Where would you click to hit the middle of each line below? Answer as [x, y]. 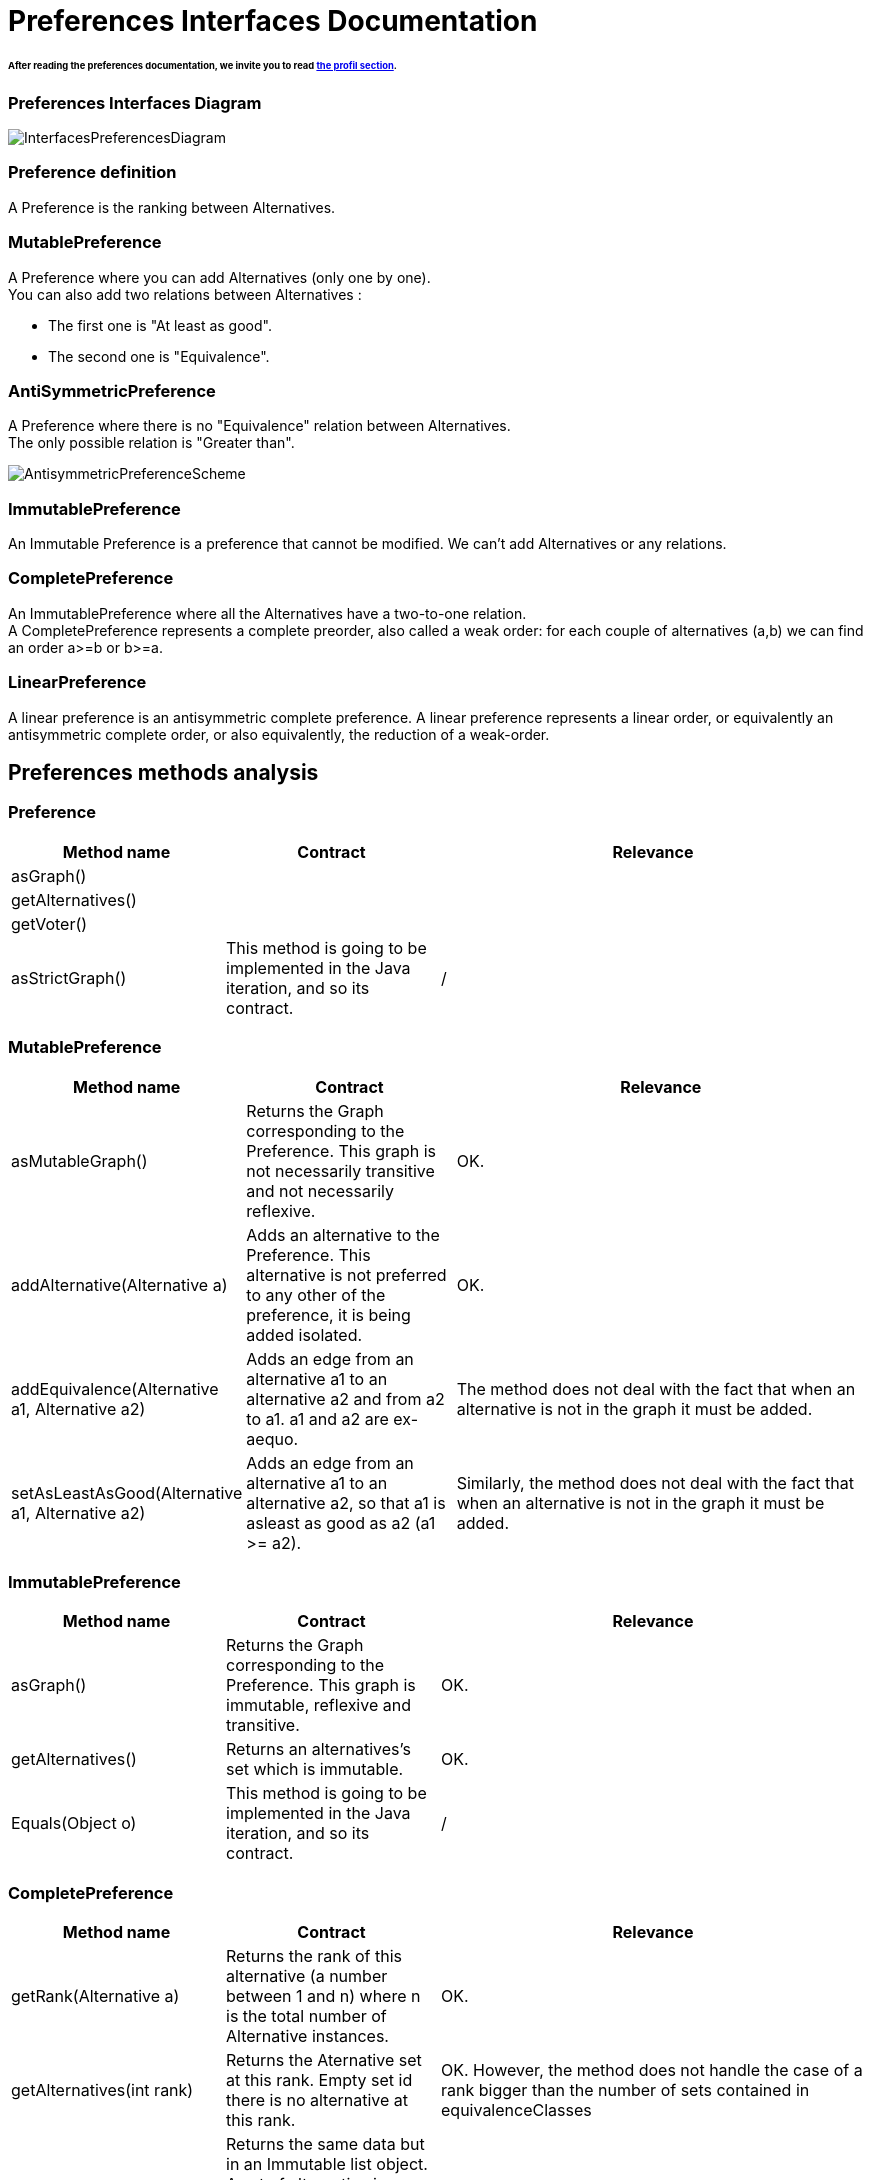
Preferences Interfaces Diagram [135, 102]
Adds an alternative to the [343, 1234]
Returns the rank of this [314, 1956]
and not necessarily [320, 1190]
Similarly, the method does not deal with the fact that [655, 1482]
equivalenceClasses [516, 2110]
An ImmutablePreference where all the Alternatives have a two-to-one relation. [267, 613]
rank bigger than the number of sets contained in [625, 2090]
